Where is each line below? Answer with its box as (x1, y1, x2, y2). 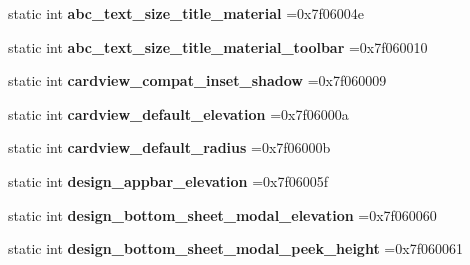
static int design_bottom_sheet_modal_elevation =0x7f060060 (8, 204, 437, 225)
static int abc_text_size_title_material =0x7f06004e (8, 3, 364, 23)
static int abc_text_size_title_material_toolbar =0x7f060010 (8, 36, 428, 57)
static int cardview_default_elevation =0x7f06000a (8, 103, 349, 124)
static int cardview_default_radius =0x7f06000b (8, 137, 331, 158)
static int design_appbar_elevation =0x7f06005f (8, 170, 329, 191)
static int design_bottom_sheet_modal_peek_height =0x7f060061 (8, 238, 463, 259)
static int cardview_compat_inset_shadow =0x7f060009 (8, 70, 387, 91)
